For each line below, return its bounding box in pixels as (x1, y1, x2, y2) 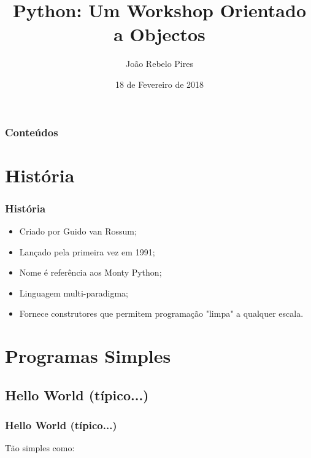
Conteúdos (5, 124, 58, 139)
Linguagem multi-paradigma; (19, 286, 128, 299)
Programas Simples (5, 343, 171, 368)
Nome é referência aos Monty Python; (19, 266, 162, 279)
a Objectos (113, 21, 205, 47)
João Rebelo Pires (126, 57, 193, 70)
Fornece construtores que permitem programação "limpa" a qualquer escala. (19, 307, 304, 320)
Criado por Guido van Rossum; (19, 225, 137, 238)
